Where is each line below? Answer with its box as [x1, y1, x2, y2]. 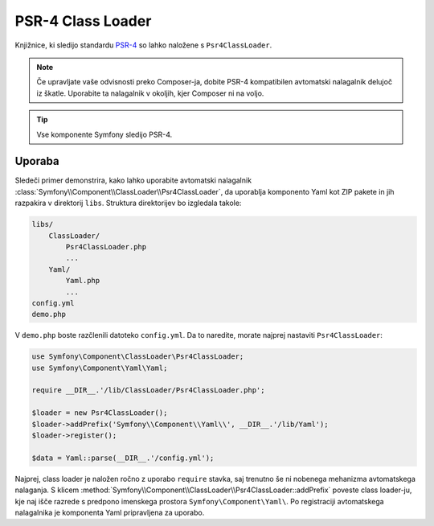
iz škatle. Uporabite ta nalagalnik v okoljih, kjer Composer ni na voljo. [36, 88, 264, 98]
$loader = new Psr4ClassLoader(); [31, 409, 168, 417]
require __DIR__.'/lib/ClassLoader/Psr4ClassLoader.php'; [31, 386, 265, 395]
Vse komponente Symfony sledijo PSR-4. [36, 129, 173, 139]
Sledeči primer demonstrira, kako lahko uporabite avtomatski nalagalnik [14, 175, 252, 185]
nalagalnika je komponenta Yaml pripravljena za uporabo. [14, 508, 205, 517]
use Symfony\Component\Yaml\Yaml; [31, 363, 168, 372]
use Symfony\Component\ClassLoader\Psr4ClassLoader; [31, 352, 244, 361]
